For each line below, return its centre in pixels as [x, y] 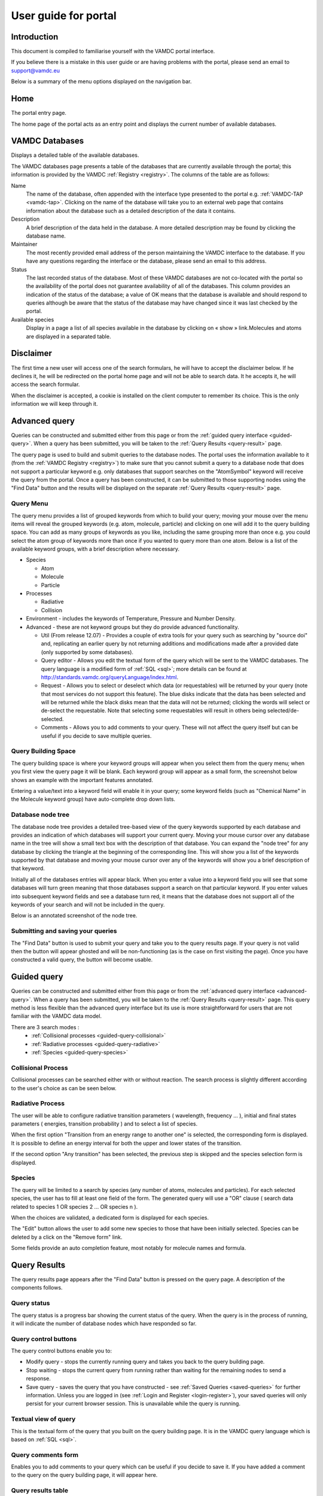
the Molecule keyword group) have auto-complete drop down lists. [93, 799]
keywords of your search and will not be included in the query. [88, 905]
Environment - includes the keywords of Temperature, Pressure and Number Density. [131, 619]
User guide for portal [64, 16]
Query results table [40, 1491]
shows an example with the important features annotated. [82, 780]
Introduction [35, 37]
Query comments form [45, 1455]
